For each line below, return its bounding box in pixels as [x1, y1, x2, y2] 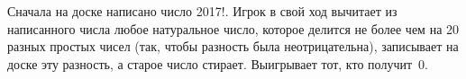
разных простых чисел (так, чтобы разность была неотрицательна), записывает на [7, 37, 459, 56]
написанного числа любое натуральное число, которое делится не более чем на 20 [7, 19, 460, 38]
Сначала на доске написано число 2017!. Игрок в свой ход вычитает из [7, 2, 397, 20]
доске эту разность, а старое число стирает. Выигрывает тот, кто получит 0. [7, 54, 428, 73]
